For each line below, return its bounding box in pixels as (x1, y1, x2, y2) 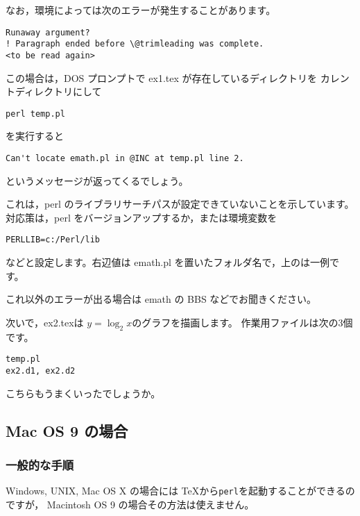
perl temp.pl (6, 108, 65, 119)
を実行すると (6, 128, 64, 143)
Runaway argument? (6, 27, 90, 38)
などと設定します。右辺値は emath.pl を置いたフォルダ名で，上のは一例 (6, 255, 330, 269)
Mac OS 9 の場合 (6, 419, 128, 441)
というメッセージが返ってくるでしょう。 (6, 173, 189, 188)
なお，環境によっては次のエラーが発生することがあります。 (6, 3, 276, 17)
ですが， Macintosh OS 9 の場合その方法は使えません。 (6, 497, 255, 511)
